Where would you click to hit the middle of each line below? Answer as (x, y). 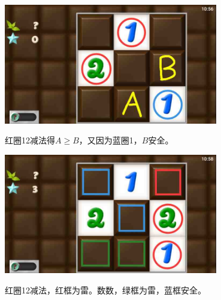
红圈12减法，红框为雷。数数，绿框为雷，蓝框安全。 (105, 290)
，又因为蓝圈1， (110, 140)
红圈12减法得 (30, 140)
